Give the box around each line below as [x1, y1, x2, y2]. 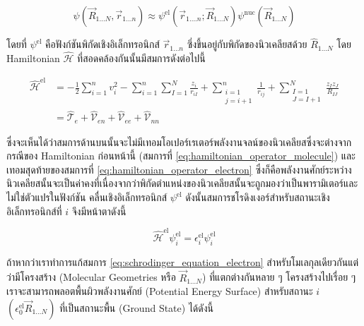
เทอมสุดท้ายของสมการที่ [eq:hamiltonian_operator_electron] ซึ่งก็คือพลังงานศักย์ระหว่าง [6, 162, 352, 176]
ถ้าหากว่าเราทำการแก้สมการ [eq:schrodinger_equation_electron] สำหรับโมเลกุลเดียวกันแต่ [6, 254, 359, 269]
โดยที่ [6, 37, 27, 52]
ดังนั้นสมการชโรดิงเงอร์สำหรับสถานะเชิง [185, 190, 330, 205]
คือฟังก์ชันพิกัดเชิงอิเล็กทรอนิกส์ [45, 37, 160, 52]
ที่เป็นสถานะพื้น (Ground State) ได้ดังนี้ [59, 300, 213, 315]
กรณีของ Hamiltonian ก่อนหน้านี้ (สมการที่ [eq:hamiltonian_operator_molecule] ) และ [6, 148, 356, 163]
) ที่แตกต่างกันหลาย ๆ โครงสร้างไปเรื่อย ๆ [201, 270, 356, 284]
